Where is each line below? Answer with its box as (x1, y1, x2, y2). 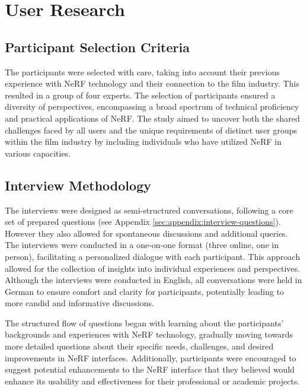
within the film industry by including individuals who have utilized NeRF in (5, 135, 282, 148)
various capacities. (5, 147, 71, 159)
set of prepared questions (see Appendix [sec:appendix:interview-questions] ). (5, 215, 281, 228)
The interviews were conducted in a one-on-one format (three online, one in (5, 239, 279, 251)
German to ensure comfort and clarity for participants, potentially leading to (5, 285, 284, 297)
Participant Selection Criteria (5, 37, 190, 56)
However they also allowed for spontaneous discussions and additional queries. (5, 227, 288, 239)
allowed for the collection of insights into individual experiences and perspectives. (5, 262, 300, 274)
